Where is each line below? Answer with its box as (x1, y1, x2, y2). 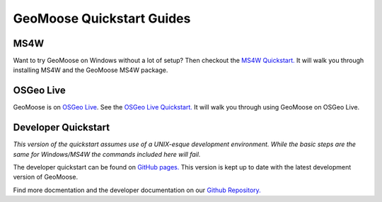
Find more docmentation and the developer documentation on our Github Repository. (13, 186, 261, 194)
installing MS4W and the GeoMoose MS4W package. (13, 66, 168, 74)
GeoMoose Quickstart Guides (13, 11, 191, 26)
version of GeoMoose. (13, 173, 78, 182)
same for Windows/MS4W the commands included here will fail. (13, 150, 201, 158)
